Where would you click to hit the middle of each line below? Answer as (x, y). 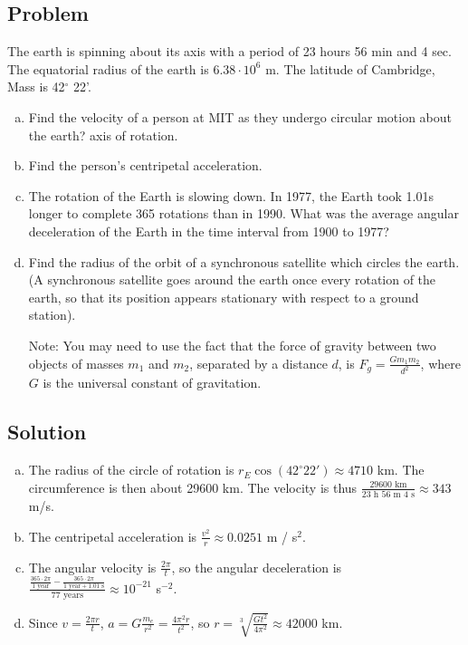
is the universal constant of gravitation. (152, 383)
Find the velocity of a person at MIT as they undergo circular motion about (240, 116)
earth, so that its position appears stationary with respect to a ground (224, 297)
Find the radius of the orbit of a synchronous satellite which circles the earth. (244, 261)
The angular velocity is (92, 567)
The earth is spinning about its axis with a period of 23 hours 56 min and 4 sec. (229, 51)
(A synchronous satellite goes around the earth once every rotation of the (232, 279)
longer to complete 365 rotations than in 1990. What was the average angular (244, 213)
